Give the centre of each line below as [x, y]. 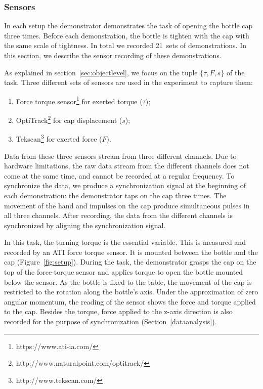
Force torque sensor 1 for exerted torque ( [79, 100]
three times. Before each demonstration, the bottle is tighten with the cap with [127, 35]
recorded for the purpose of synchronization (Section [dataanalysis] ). [111, 321]
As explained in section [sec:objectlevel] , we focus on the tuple [101, 72]
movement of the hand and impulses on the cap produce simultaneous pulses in [127, 205]
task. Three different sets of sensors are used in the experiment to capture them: [128, 82]
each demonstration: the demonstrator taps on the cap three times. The [115, 195]
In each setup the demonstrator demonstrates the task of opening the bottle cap [128, 26]
